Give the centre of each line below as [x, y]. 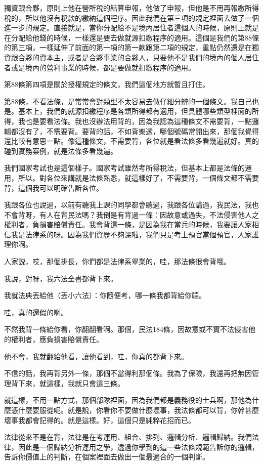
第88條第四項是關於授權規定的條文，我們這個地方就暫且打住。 [107, 84]
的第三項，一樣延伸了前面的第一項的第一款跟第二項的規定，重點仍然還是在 [128, 47]
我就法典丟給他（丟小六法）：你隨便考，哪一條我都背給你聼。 [105, 295]
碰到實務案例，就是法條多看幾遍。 [61, 151]
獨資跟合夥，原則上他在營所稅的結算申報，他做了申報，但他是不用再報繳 [124, 8]
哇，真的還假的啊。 [36, 312]
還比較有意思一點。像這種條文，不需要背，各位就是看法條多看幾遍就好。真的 [131, 141]
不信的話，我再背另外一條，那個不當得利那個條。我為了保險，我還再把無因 [128, 373]
